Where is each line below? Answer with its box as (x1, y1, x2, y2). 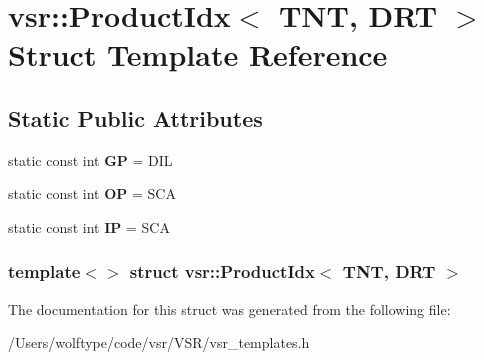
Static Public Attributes (8, 102, 263, 133)
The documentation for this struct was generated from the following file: (8, 298, 451, 319)
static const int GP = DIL (8, 149, 173, 170)
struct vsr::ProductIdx (129, 259, 315, 284)
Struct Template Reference (8, 34, 388, 75)
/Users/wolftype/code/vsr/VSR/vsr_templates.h (8, 332, 310, 353)
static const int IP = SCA (8, 216, 170, 237)
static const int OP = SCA (8, 183, 176, 204)
